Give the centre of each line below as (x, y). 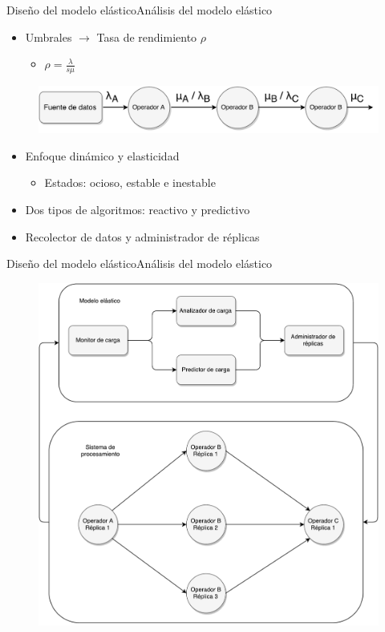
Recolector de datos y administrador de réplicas (142, 236)
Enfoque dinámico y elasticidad (102, 155)
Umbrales (49, 36)
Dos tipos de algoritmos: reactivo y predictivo (138, 209)
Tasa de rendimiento (147, 36)
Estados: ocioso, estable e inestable (130, 182)
